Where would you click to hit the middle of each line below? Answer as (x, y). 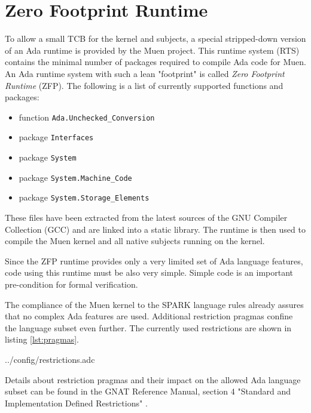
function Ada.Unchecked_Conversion (87, 117)
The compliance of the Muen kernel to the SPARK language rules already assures (154, 304)
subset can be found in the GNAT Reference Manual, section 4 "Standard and (148, 391)
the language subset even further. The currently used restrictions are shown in (148, 327)
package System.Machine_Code (75, 177)
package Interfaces (56, 137)
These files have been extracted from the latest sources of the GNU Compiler (146, 217)
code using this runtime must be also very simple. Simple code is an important (149, 272)
